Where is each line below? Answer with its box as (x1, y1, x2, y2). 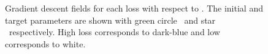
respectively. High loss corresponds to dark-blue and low (9, 25, 220, 38)
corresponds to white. (5, 37, 86, 50)
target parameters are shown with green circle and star (5, 13, 216, 26)
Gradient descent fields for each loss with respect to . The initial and (5, 2, 263, 14)
